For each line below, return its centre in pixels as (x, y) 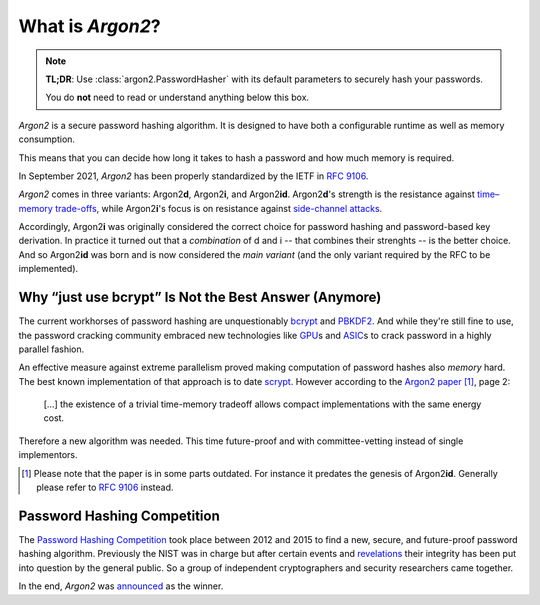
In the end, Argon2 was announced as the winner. (121, 586)
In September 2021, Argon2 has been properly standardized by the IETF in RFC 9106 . (193, 176)
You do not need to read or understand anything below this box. (177, 97)
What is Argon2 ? (89, 26)
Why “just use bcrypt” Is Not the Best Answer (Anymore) (200, 297)
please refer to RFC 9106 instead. (105, 487)
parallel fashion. (51, 349)
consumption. (46, 139)
